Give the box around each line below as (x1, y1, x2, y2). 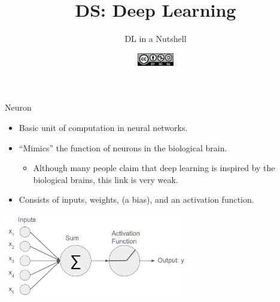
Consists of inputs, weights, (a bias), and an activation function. (19, 193, 254, 206)
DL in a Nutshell (124, 32, 187, 45)
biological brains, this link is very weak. (33, 173, 178, 185)
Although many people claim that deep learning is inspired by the (33, 161, 275, 174)
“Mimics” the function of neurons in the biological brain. (19, 141, 227, 154)
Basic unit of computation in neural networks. (19, 121, 188, 133)
